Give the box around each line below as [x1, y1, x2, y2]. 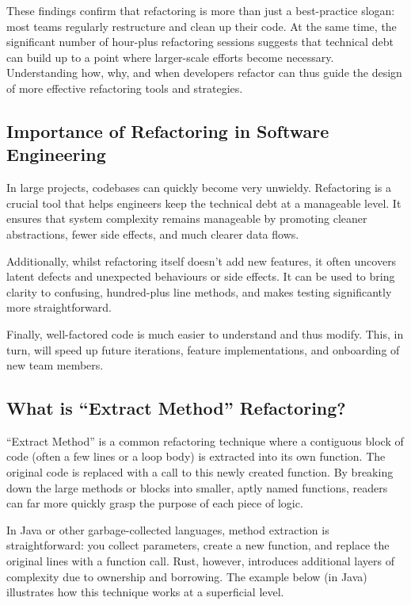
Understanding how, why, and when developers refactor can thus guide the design [6, 64, 402, 81]
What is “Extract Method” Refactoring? [6, 396, 346, 420]
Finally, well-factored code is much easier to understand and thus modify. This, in [6, 325, 404, 342]
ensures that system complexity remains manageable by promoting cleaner [6, 210, 367, 227]
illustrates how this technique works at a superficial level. [6, 584, 284, 600]
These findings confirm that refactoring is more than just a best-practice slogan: [6, 2, 395, 18]
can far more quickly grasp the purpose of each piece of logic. [6, 495, 303, 511]
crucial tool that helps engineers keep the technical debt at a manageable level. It [6, 194, 401, 211]
